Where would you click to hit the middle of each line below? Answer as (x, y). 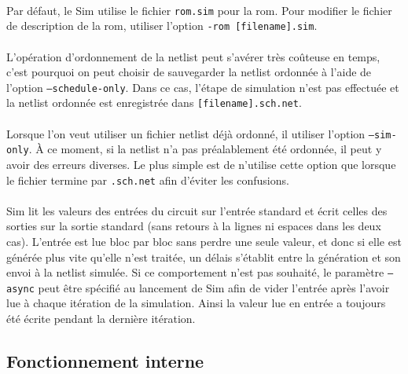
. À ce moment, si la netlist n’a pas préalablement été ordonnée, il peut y (205, 149)
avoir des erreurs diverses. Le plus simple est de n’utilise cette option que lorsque (201, 164)
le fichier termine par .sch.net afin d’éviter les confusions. (148, 180)
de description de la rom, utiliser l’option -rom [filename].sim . (162, 26)
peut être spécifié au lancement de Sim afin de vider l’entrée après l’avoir (214, 287)
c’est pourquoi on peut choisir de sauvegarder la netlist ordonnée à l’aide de (189, 72)
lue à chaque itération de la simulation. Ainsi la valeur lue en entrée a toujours (196, 303)
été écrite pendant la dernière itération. (101, 319)
